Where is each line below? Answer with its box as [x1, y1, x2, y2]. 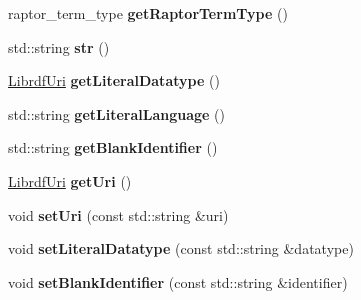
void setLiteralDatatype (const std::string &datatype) [8, 238, 354, 259]
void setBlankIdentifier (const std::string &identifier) [8, 271, 348, 292]
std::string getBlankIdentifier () [8, 137, 218, 158]
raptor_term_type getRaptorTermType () [8, 3, 288, 23]
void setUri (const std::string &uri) [8, 204, 229, 225]
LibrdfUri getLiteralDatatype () [8, 70, 220, 91]
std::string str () [8, 36, 110, 57]
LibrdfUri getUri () [8, 170, 132, 191]
